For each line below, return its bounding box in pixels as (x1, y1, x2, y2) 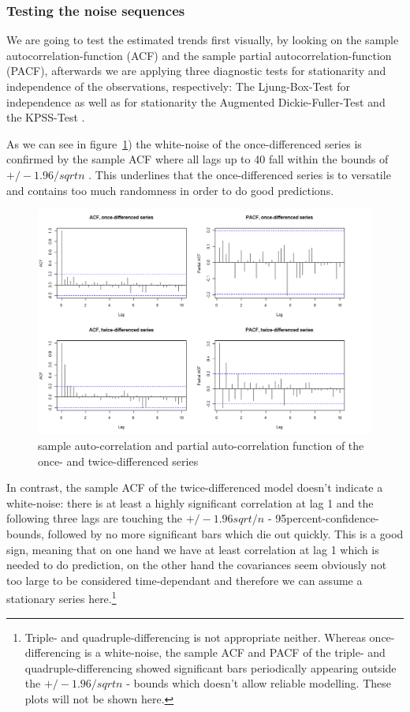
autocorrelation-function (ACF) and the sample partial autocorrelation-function (6, 47, 392, 63)
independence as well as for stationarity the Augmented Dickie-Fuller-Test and (6, 93, 386, 110)
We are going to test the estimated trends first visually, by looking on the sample (6, 32, 399, 48)
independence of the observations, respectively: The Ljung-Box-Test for (6, 78, 350, 94)
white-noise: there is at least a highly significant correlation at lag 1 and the (6, 494, 374, 511)
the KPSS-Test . (6, 109, 85, 126)
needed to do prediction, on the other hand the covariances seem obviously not (6, 556, 387, 573)
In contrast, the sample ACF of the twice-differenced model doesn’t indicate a (6, 479, 383, 496)
